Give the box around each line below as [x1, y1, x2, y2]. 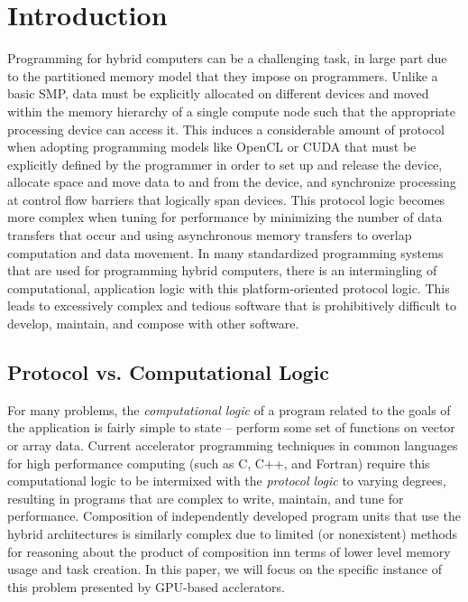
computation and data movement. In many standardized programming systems [7, 243, 444, 262]
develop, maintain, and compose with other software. [7, 314, 299, 333]
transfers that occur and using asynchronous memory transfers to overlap [7, 226, 412, 245]
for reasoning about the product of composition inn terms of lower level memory [7, 542, 451, 560]
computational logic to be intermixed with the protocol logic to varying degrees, [7, 471, 446, 490]
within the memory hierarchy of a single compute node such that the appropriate [7, 101, 455, 120]
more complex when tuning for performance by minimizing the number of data [7, 208, 443, 227]
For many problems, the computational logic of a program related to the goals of [7, 400, 451, 419]
